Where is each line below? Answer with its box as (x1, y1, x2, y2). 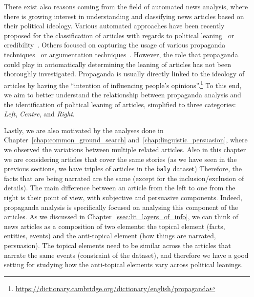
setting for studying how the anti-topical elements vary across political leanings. (4, 259, 243, 270)
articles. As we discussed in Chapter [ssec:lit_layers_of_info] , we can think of (4, 211, 238, 222)
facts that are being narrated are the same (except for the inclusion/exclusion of (4, 173, 244, 183)
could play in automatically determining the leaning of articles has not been (4, 59, 231, 69)
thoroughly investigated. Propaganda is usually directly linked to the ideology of (4, 69, 245, 79)
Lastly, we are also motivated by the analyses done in (4, 125, 164, 135)
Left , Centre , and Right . (4, 109, 75, 119)
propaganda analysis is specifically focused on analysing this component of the (4, 202, 238, 212)
